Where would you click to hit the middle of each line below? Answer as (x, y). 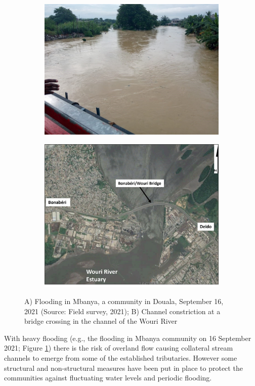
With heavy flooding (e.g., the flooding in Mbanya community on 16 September (128, 338)
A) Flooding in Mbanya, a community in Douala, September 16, (124, 301)
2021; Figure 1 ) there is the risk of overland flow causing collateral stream (119, 348)
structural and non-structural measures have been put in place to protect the (123, 368)
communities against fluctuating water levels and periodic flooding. (108, 378)
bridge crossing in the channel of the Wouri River (101, 321)
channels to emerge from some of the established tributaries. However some (121, 358)
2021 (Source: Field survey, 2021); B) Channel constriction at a (122, 311)
